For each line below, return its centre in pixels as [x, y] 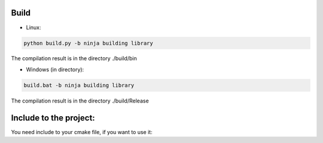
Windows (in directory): [55, 69]
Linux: [33, 27]
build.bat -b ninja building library [79, 85]
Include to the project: [53, 118]
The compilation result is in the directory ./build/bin [74, 58]
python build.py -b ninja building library [89, 43]
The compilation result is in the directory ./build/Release [80, 101]
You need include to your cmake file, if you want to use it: [82, 132]
